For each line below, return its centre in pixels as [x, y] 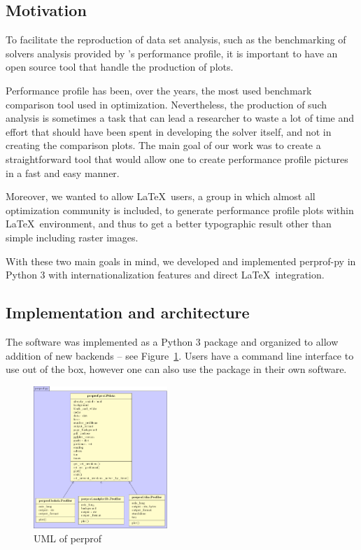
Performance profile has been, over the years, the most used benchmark [159, 90]
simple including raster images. [72, 237]
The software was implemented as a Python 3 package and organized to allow [172, 341]
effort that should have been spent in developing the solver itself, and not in [169, 131]
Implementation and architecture [128, 312]
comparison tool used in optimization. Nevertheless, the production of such [167, 104]
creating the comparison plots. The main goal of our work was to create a [163, 145]
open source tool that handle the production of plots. [120, 67]
